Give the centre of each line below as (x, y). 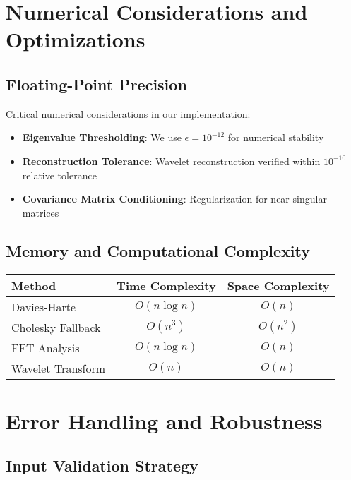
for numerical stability (276, 137)
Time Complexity (166, 285)
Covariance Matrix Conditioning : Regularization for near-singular (174, 199)
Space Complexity (278, 285)
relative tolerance (59, 175)
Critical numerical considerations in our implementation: (128, 113)
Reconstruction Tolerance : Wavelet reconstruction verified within (171, 161)
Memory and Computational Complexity (158, 250)
